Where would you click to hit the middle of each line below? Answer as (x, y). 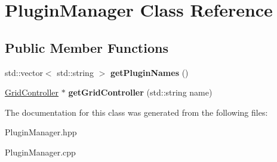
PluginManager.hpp (41, 132)
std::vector (24, 72)
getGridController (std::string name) (140, 92)
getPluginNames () (149, 72)
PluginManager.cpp (40, 152)
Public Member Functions (87, 47)
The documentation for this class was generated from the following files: (136, 112)
